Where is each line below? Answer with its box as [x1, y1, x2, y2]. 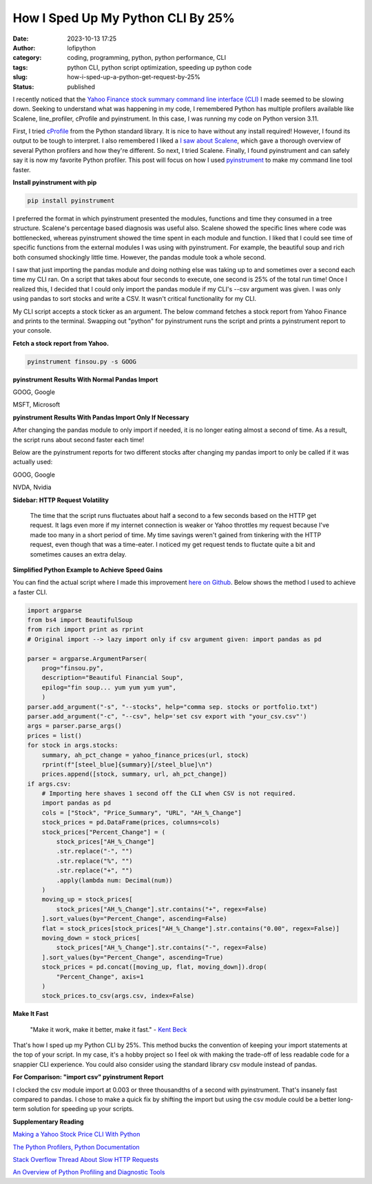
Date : [12, 34, 29, 43]
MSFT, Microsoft [12, 400, 60, 409]
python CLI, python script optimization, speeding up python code [67, 63, 252, 72]
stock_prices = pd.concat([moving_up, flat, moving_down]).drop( [41, 963, 267, 971]
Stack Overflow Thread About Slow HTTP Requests [12, 1155, 159, 1163]
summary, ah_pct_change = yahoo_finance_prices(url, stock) [41, 751, 249, 759]
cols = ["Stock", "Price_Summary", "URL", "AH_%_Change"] [41, 809, 242, 816]
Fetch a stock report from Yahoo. [12, 339, 110, 347]
